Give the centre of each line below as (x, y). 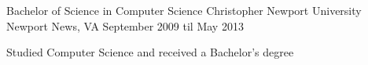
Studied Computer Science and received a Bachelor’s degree (150, 52)
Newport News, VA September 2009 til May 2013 (125, 25)
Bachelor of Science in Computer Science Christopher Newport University (184, 10)
